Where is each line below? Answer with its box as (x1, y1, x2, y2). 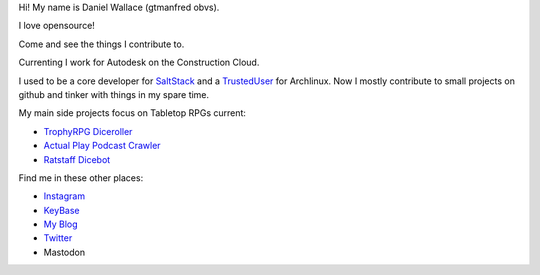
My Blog (43, 218, 79, 230)
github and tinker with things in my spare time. (18, 88, 210, 100)
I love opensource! (18, 20, 95, 32)
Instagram (43, 190, 85, 202)
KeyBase (43, 204, 80, 216)
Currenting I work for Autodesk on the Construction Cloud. (18, 56, 260, 69)
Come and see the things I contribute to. (18, 38, 185, 50)
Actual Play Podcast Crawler (43, 140, 161, 152)
